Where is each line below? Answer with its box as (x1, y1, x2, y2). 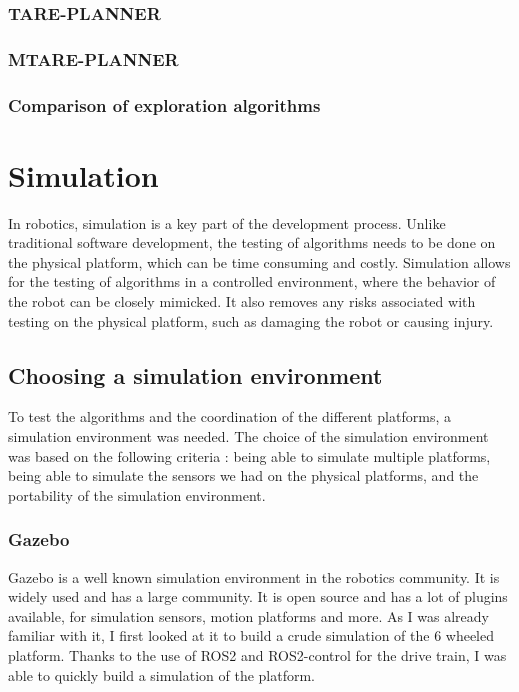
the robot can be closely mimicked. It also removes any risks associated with (8, 291, 476, 312)
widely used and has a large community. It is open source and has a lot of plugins (8, 586, 508, 607)
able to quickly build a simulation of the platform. (8, 664, 315, 685)
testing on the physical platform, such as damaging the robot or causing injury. (8, 310, 494, 331)
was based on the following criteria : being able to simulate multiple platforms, (8, 445, 491, 466)
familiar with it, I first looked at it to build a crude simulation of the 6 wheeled (8, 625, 495, 646)
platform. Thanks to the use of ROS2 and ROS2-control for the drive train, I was (8, 644, 507, 665)
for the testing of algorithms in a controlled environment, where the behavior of (8, 271, 496, 292)
